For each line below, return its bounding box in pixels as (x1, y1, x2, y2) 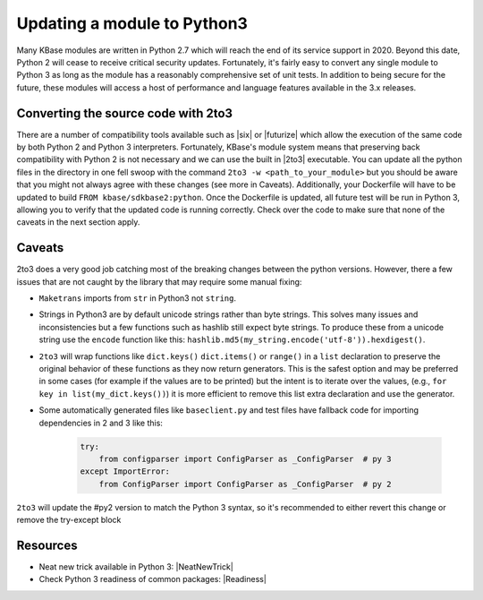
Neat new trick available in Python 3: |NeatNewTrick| (38, 561, 234, 572)
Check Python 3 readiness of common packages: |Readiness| (38, 574, 267, 585)
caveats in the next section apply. (16, 217, 140, 227)
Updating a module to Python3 (16, 13, 248, 33)
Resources (16, 537, 78, 553)
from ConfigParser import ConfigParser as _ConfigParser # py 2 (98, 479, 392, 489)
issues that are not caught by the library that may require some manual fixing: (16, 276, 302, 287)
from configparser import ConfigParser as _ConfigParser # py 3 (98, 453, 392, 464)
